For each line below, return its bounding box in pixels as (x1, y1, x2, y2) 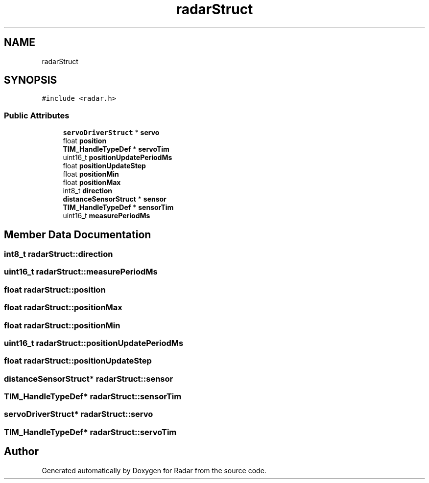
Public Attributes (4, 110, 70, 120)
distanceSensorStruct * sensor (63, 195, 167, 204)
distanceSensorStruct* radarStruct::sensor (4, 373, 173, 384)
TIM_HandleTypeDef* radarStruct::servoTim (4, 427, 177, 437)
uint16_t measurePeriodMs (63, 211, 150, 220)
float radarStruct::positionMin (4, 320, 120, 330)
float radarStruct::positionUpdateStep (4, 356, 152, 366)
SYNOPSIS (4, 74, 57, 87)
